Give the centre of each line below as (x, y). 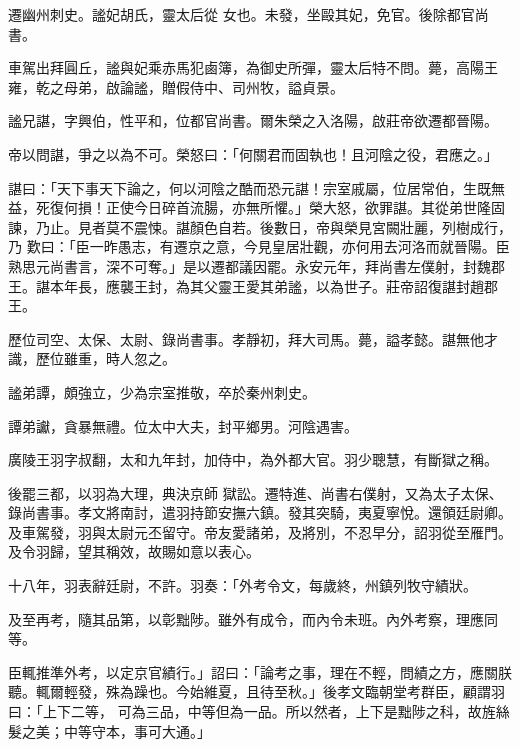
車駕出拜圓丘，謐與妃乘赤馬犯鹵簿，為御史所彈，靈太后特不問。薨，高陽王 (253, 67)
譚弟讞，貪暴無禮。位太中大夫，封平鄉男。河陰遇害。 (183, 425)
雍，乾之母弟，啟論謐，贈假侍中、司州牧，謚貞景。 (176, 86)
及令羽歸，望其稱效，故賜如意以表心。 (134, 551)
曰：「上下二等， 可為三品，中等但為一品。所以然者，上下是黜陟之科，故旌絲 (259, 711)
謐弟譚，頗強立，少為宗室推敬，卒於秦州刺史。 (162, 391)
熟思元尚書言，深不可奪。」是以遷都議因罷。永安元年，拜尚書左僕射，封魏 (249, 265)
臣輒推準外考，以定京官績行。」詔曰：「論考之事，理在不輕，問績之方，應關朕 (260, 671)
